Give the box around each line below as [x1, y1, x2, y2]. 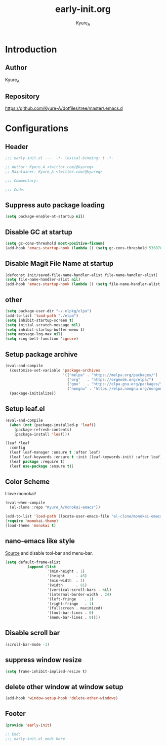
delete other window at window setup [5, 682, 124, 691]
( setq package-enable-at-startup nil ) [5, 214, 85, 219]
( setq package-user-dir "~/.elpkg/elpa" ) [5, 309, 92, 314]
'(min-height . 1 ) [47, 569, 85, 574]
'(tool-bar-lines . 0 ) [47, 610, 94, 615]
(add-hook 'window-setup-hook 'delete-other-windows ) [5, 696, 119, 701]
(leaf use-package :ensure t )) [9, 463, 74, 469]
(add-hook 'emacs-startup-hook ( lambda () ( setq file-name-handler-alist [5, 282, 161, 287]
